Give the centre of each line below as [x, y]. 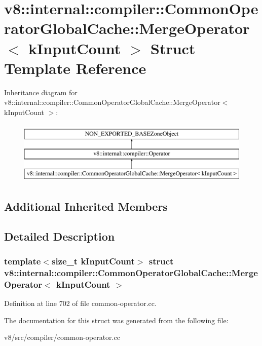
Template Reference [75, 68]
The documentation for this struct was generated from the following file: [116, 320]
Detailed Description [60, 236]
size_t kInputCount [93, 261]
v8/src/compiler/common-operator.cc [62, 337]
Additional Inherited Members [86, 206]
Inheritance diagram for [41, 92]
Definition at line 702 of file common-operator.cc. [80, 303]
